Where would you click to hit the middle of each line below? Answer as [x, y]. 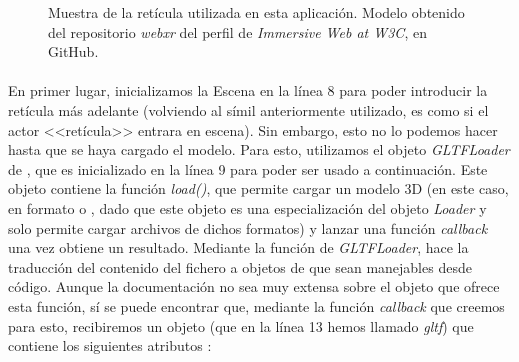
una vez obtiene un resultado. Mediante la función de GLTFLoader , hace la [238, 247]
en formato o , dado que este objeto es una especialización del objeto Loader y [247, 207]
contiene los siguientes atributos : [110, 345]
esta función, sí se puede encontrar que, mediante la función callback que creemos [256, 305]
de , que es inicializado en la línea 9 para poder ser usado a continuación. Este [248, 168]
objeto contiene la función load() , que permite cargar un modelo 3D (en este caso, [258, 188]
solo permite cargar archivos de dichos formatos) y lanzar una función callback [248, 227]
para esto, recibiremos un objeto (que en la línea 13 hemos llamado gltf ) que [241, 325]
